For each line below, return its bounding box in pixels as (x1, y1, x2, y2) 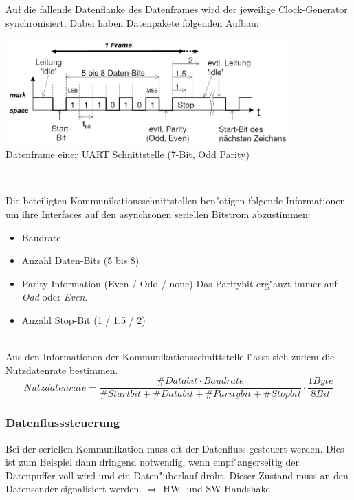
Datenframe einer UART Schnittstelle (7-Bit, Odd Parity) (5, 147, 250, 162)
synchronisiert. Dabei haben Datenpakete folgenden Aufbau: (5, 15, 259, 30)
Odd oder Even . (21, 290, 88, 304)
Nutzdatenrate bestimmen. (5, 362, 118, 377)
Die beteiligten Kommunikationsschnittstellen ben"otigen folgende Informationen (5, 193, 346, 208)
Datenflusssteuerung (5, 414, 120, 431)
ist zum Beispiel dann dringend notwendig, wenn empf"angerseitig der (5, 455, 299, 469)
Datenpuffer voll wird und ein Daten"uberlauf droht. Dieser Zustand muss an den (5, 468, 349, 482)
